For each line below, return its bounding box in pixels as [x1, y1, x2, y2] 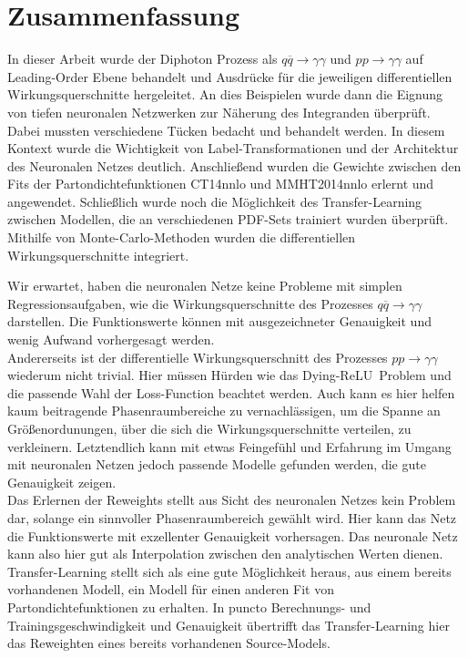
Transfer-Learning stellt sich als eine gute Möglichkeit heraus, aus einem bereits [7, 561, 452, 581]
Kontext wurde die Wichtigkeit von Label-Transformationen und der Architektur [7, 139, 459, 158]
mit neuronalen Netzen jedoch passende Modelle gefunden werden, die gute [7, 455, 426, 474]
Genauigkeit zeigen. [7, 472, 117, 491]
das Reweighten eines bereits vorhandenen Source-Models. [7, 633, 331, 653]
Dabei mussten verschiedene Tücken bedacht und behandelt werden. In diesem [7, 120, 445, 139]
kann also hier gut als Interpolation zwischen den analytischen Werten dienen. [7, 544, 443, 563]
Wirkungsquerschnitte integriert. [7, 245, 189, 264]
